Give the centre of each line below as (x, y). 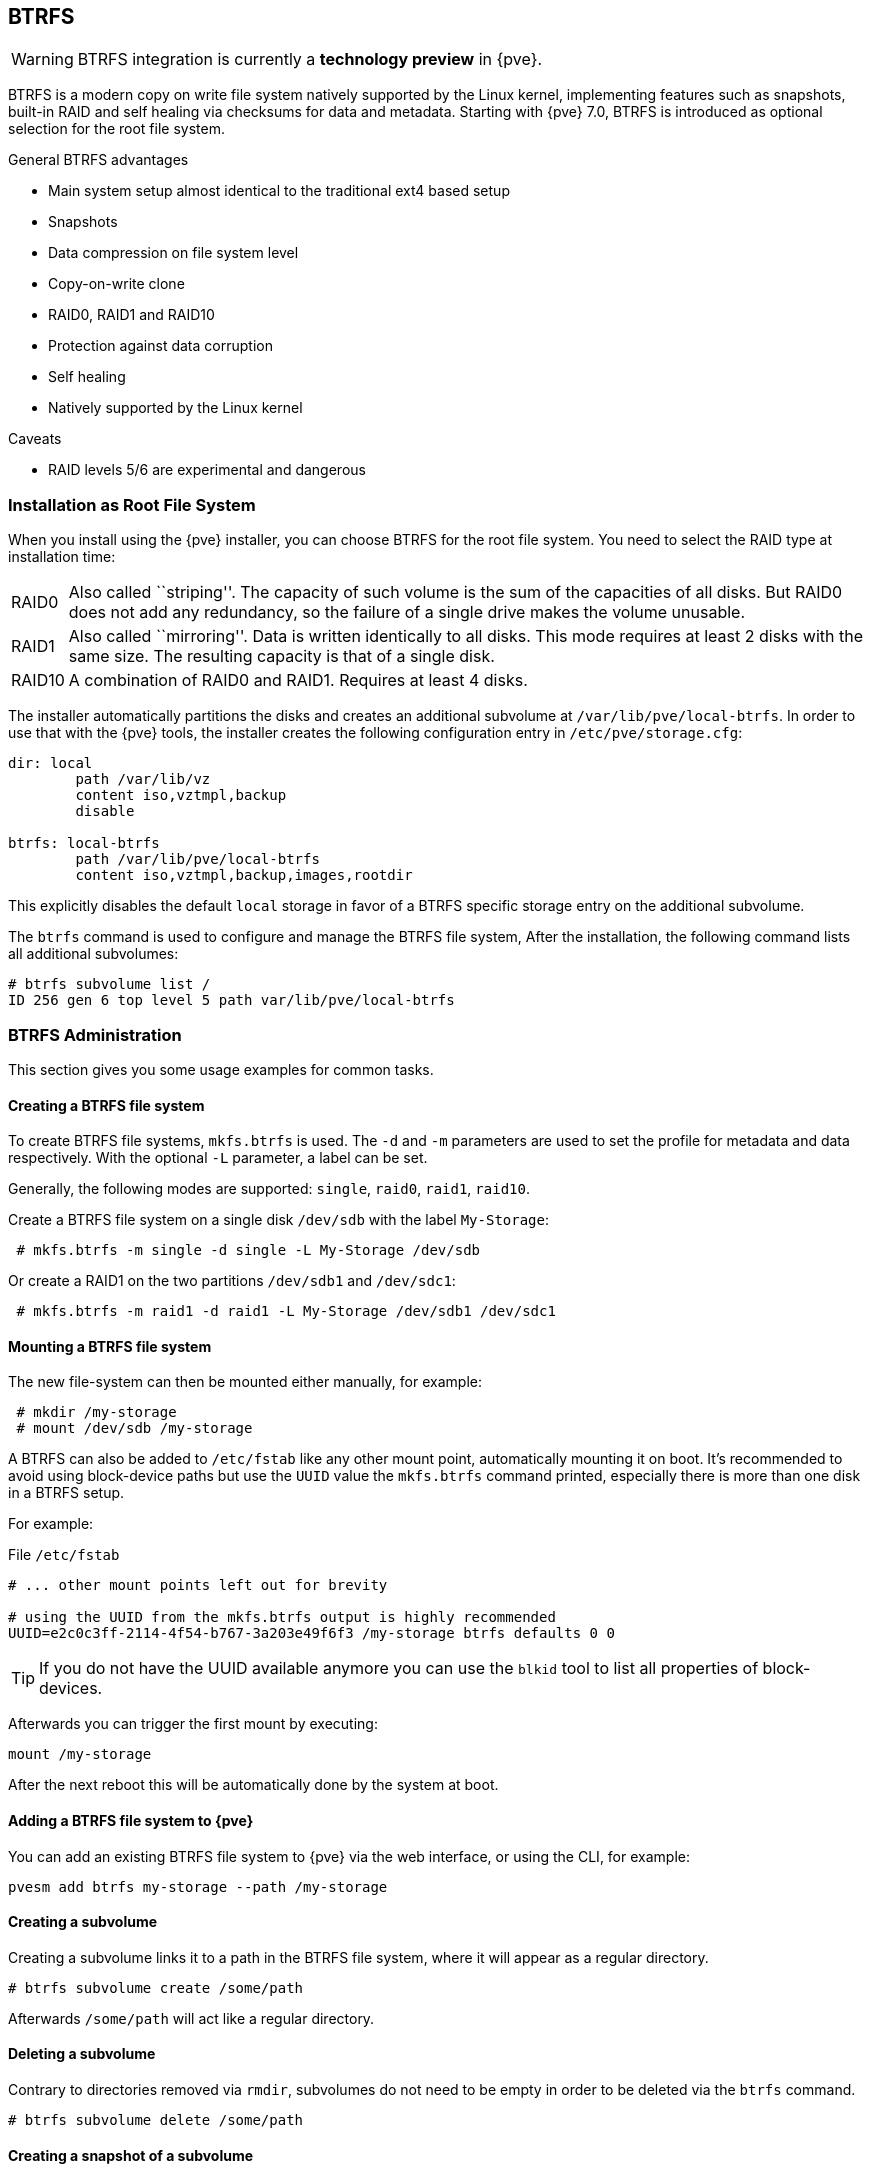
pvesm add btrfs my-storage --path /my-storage (198, 1886)
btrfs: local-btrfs (84, 843)
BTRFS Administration (95, 1034)
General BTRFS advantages (98, 160)
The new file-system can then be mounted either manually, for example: (245, 1382)
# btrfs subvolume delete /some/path (156, 2120)
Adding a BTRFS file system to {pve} (131, 1820)
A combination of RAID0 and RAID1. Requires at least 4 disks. (298, 680)
